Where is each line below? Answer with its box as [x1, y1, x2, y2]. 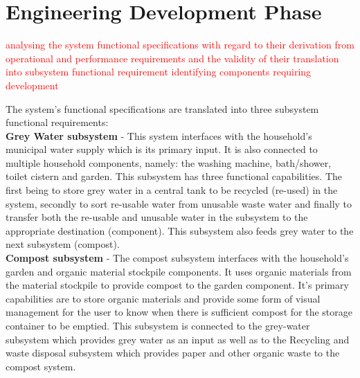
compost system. [6, 359, 76, 373]
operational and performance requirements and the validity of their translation [6, 51, 339, 65]
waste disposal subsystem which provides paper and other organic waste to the [6, 345, 340, 360]
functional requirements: [6, 115, 109, 129]
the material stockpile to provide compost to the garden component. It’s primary [6, 278, 349, 292]
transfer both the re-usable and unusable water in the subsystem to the [6, 210, 308, 224]
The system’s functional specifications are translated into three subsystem [6, 101, 319, 116]
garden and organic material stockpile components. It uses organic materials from [6, 264, 352, 278]
